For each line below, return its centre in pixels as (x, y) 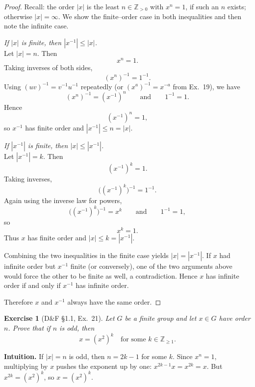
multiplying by (26, 366)
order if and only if (32, 285)
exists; (237, 6)
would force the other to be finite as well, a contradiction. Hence (101, 275)
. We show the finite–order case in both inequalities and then (150, 16)
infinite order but (30, 266)
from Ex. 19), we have (206, 86)
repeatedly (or (102, 86)
